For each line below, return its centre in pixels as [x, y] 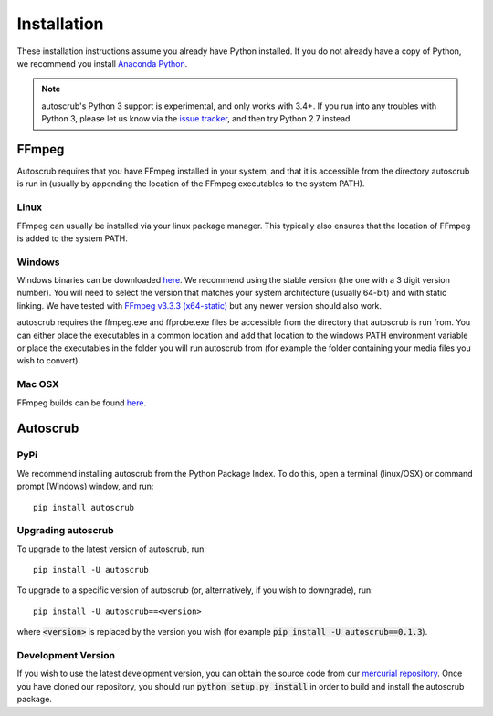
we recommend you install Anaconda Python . [102, 63]
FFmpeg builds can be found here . [81, 403]
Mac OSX [38, 384]
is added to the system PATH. [72, 238]
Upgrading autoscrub [65, 531]
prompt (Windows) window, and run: [85, 486]
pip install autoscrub [84, 507]
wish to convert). [49, 361]
